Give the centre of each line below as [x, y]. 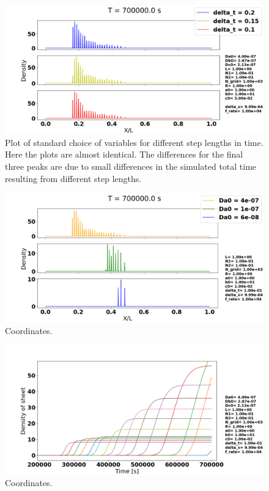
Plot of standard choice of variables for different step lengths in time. [134, 142]
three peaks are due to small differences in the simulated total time [131, 166]
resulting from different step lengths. [73, 178]
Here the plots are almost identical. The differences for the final [124, 154]
